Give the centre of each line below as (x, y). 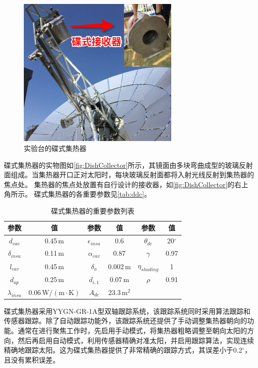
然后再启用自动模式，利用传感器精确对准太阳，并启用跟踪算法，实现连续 (136, 340)
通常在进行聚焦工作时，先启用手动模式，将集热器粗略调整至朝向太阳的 (132, 331)
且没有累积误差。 (32, 359)
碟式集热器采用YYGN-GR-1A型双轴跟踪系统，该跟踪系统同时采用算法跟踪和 (127, 311)
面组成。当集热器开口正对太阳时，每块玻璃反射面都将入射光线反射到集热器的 (129, 175)
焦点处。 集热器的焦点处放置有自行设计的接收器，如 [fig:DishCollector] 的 (119, 184)
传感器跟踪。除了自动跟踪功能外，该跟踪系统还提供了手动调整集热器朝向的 (126, 321)
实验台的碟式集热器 (55, 148)
